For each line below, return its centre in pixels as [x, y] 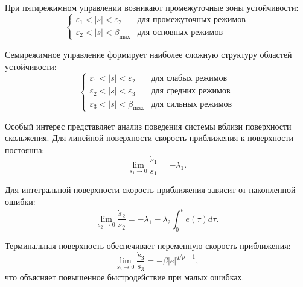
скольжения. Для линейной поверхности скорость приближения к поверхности [149, 138]
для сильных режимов [192, 104]
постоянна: [25, 149]
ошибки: [20, 201]
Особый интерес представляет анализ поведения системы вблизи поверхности [148, 126]
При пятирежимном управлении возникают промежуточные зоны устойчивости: [152, 7]
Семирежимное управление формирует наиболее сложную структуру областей [148, 54]
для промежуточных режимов [191, 20]
